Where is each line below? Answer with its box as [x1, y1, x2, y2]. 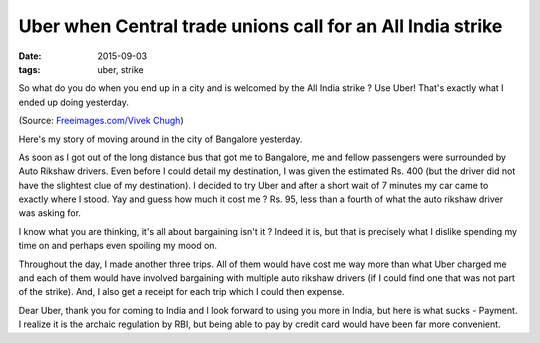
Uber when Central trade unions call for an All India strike [18, 15, 503, 37]
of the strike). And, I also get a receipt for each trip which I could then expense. [18, 286, 345, 298]
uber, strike [97, 63, 144, 75]
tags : [18, 63, 41, 75]
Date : [18, 50, 42, 62]
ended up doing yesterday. [18, 96, 129, 108]
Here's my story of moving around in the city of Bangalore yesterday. [18, 133, 303, 145]
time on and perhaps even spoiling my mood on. [18, 240, 218, 252]
